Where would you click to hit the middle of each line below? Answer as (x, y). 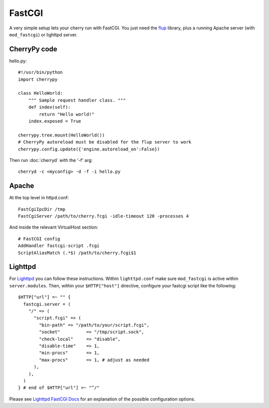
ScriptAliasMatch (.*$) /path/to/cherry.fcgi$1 (77, 253)
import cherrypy (38, 79)
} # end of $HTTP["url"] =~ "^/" (59, 388)
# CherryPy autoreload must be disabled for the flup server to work (105, 142)
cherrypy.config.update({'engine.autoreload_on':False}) (89, 149)
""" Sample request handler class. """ (77, 100)
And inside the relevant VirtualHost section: (54, 227)
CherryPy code (33, 49)
